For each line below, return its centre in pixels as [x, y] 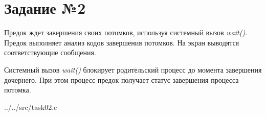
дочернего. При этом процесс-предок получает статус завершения [106, 79]
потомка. [18, 90]
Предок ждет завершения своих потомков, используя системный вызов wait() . [126, 32]
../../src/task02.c [31, 107]
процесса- [226, 79]
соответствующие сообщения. [50, 52]
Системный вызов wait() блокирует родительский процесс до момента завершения [133, 69]
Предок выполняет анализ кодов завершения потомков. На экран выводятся [122, 42]
